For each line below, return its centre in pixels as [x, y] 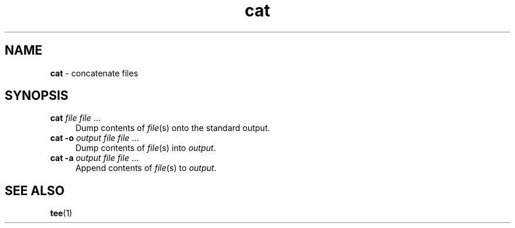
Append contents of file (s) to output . [146, 168]
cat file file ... [76, 118]
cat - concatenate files [94, 73]
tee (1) [61, 213]
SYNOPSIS [37, 96]
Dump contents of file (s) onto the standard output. [173, 128]
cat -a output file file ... [94, 158]
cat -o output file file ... [95, 138]
